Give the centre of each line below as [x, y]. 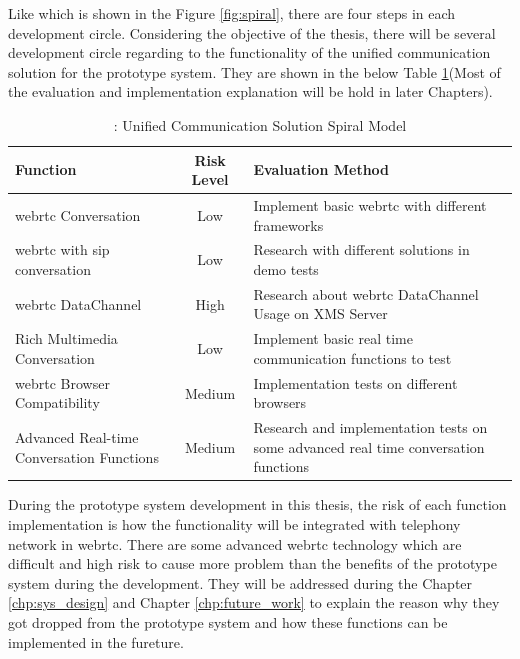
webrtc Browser [62, 382]
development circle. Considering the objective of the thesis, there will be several [252, 32]
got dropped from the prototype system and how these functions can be [228, 622]
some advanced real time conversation [369, 446]
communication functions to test [352, 357]
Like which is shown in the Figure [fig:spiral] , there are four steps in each [232, 13]
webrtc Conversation [78, 214]
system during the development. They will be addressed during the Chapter [240, 582]
